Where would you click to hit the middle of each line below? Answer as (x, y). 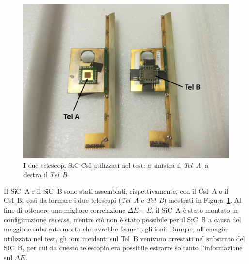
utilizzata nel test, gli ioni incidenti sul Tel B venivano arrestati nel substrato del (124, 238)
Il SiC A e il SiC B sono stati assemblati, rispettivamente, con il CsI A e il (116, 190)
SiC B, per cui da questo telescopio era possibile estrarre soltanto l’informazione (123, 248)
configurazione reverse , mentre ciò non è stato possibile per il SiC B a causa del (123, 219)
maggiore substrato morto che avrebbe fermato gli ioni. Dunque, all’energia (116, 229)
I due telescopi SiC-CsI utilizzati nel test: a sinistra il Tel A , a (116, 165)
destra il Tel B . (46, 174)
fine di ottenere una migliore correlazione (65, 209)
